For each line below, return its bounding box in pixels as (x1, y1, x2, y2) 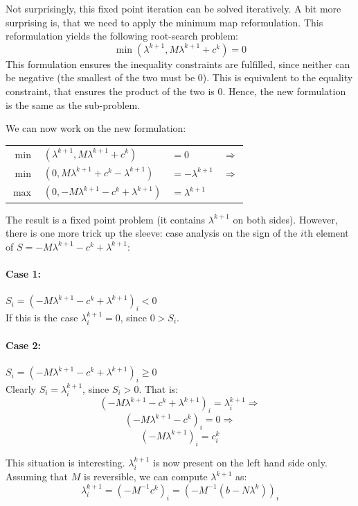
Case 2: (6, 337, 42, 352)
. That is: (138, 381, 179, 396)
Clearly (6, 381, 36, 396)
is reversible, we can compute (83, 469, 208, 484)
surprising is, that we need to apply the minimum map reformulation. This (6, 15, 323, 29)
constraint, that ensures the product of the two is (6, 83, 215, 98)
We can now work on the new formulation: (6, 121, 186, 135)
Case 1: (6, 266, 42, 280)
